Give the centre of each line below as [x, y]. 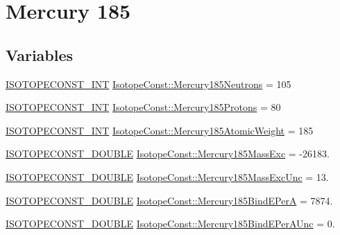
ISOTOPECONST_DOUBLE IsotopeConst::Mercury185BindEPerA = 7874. [169, 200]
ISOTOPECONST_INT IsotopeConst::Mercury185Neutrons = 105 [148, 84]
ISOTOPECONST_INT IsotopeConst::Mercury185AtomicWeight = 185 [160, 130]
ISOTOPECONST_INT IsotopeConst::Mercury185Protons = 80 [143, 107]
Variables [40, 54]
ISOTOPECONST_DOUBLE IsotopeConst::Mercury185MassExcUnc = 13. [167, 176]
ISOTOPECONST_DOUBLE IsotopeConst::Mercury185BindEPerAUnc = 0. [170, 224]
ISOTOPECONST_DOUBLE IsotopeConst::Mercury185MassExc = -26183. [168, 154]
